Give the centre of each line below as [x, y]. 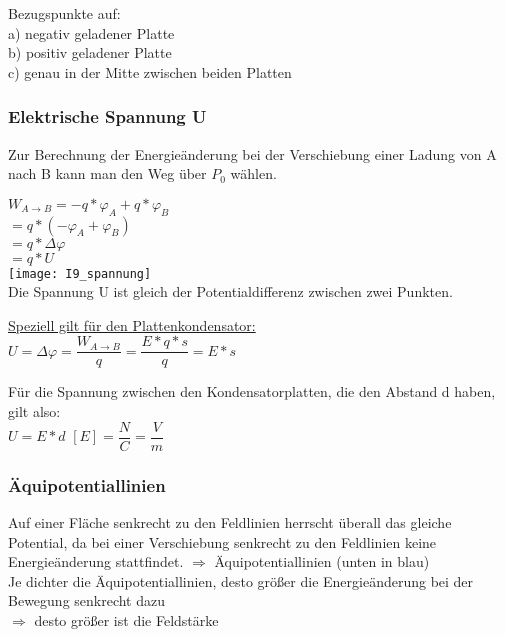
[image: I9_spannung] [80, 273]
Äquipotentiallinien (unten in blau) [322, 561]
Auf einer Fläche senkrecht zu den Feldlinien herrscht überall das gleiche [230, 521]
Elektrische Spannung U [107, 116]
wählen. [253, 173]
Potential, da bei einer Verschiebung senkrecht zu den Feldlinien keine [222, 541]
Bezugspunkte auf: [64, 13]
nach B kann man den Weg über [107, 173]
